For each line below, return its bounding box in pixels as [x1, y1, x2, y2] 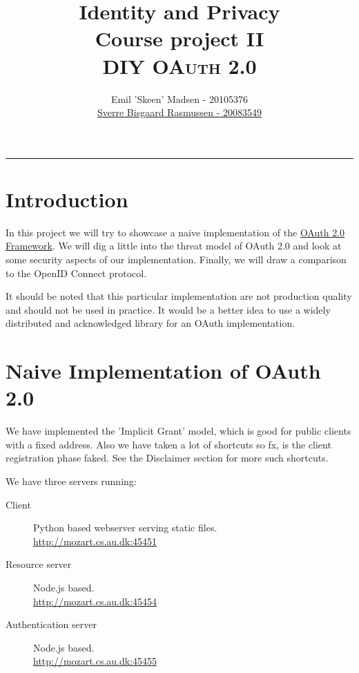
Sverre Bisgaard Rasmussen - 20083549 [97, 105, 262, 120]
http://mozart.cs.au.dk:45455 [33, 654, 157, 668]
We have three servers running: [6, 474, 137, 489]
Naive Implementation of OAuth [6, 357, 321, 385]
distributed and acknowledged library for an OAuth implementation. [6, 316, 295, 330]
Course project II [95, 24, 264, 53]
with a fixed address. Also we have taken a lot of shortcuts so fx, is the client [6, 437, 331, 451]
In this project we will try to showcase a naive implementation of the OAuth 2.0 [6, 225, 345, 239]
